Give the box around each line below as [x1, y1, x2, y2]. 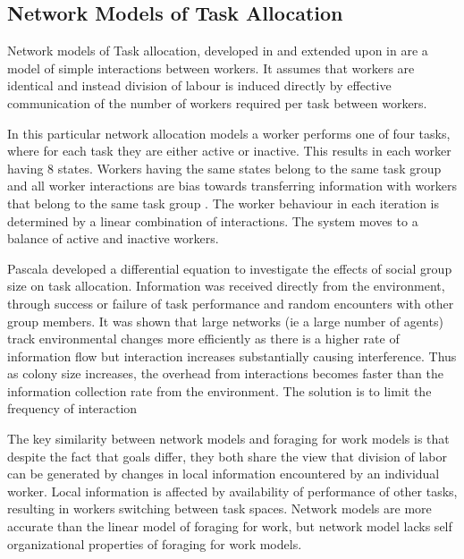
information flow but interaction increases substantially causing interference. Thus [7, 346, 457, 365]
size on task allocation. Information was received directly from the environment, [7, 276, 445, 295]
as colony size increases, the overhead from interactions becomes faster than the [7, 364, 443, 383]
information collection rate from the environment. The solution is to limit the [7, 381, 432, 400]
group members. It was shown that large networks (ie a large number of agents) [7, 311, 443, 330]
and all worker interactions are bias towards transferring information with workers [7, 176, 457, 195]
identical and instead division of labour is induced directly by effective [7, 76, 392, 95]
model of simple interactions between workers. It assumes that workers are [7, 58, 415, 77]
